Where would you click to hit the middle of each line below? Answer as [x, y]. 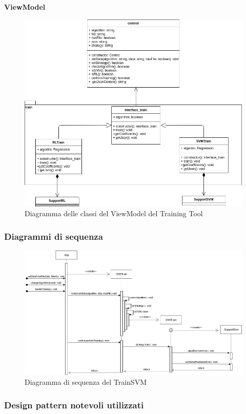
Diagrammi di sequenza [54, 236]
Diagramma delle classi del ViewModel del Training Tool [114, 213]
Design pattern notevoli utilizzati [74, 405]
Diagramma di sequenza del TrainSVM [86, 382]
